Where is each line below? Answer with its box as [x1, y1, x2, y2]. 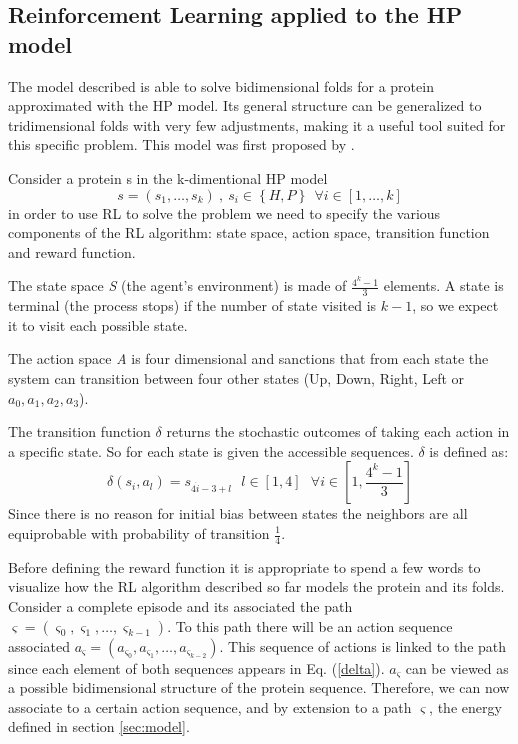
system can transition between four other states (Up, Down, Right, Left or [8, 368, 465, 389]
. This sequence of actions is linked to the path [219, 635, 507, 656]
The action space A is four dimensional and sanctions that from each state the [8, 348, 489, 369]
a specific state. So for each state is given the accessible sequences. [8, 440, 414, 461]
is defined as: [429, 440, 509, 461]
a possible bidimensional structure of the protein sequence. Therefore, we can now [8, 677, 510, 698]
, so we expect [412, 295, 499, 316]
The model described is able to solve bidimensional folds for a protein [8, 75, 434, 96]
